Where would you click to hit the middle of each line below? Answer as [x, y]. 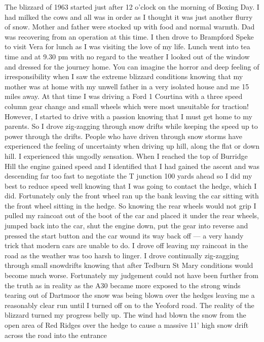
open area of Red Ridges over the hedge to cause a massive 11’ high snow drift [127, 325]
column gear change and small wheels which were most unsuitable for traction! [127, 106]
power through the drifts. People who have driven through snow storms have [123, 136]
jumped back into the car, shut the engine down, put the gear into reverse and [126, 226]
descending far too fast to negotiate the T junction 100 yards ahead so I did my [128, 176]
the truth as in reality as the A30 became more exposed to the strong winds [123, 285]
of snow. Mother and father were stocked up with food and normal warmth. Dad [130, 27]
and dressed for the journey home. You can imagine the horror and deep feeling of [132, 66]
